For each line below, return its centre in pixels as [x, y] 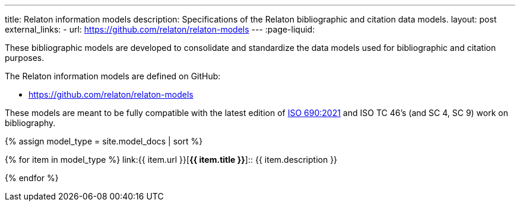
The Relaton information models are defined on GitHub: [113, 76]
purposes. [25, 58]
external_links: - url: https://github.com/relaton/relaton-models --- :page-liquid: [160, 29]
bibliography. [30, 123]
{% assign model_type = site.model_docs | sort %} [104, 141]
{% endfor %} [32, 178]
